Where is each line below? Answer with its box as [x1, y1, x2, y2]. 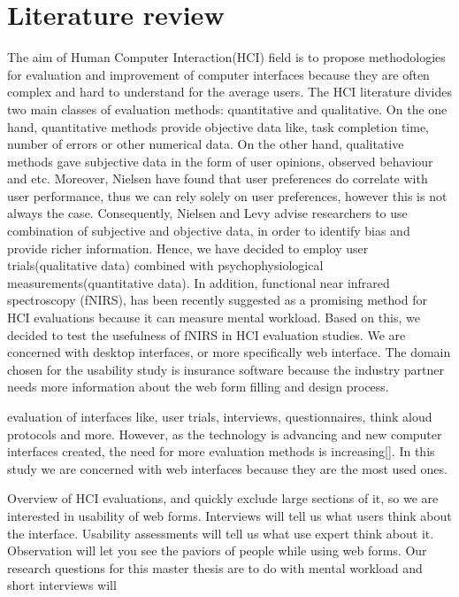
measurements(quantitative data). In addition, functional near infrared [7, 273, 390, 291]
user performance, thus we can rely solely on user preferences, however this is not [7, 186, 448, 205]
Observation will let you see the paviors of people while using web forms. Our [7, 541, 427, 560]
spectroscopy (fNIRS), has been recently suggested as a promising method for [7, 291, 427, 309]
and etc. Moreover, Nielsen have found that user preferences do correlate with [7, 169, 428, 188]
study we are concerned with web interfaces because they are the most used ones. [7, 459, 448, 477]
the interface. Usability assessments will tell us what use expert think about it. [7, 523, 434, 542]
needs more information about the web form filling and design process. [7, 377, 389, 396]
